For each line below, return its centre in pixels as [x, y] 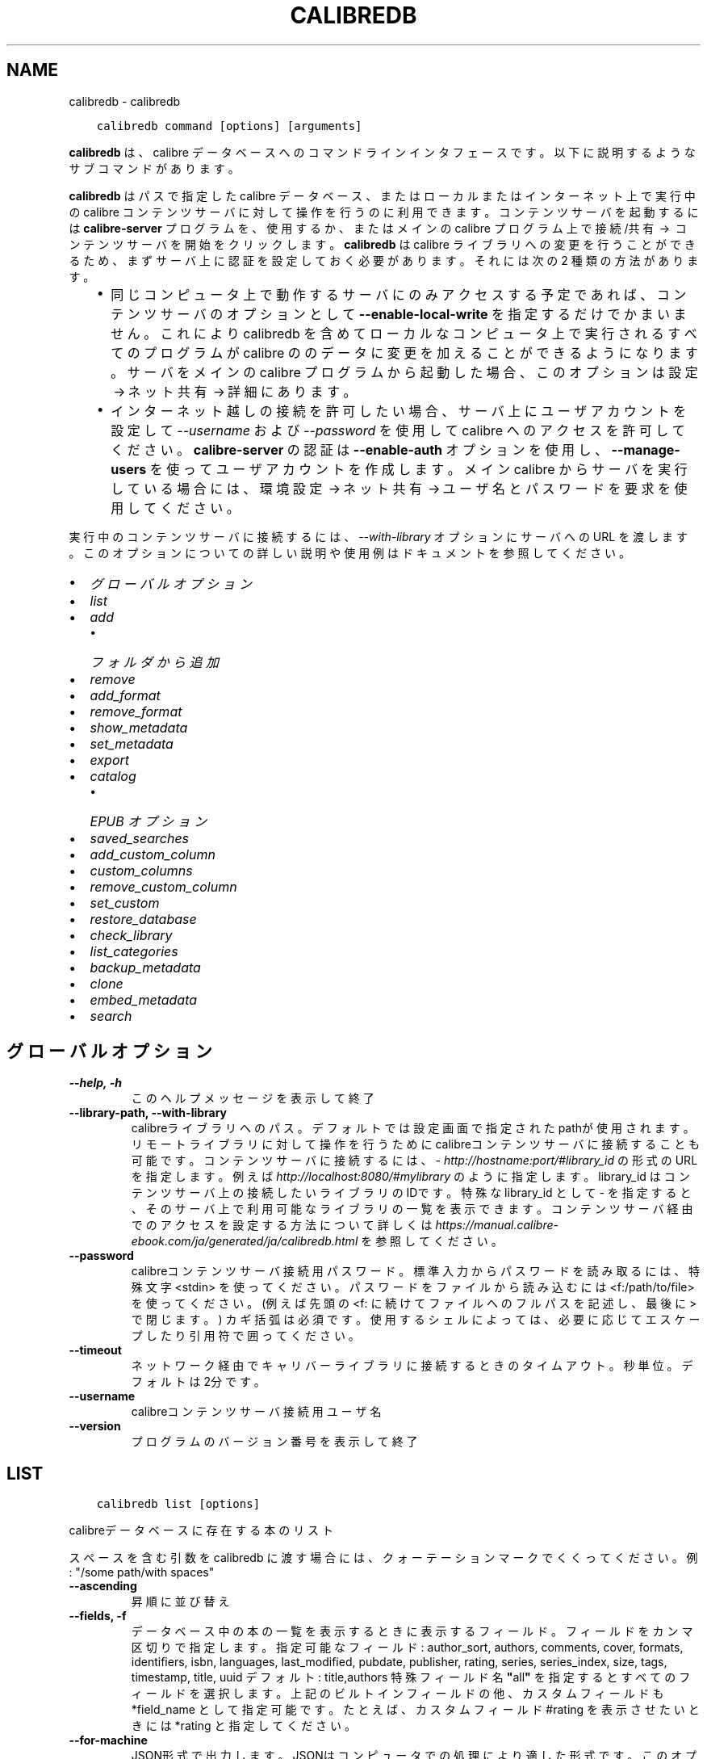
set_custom [125, 903]
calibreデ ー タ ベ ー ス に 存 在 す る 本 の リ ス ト [201, 1530]
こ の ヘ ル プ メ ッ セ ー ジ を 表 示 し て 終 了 [253, 1098]
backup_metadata [145, 967]
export [110, 760]
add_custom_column [153, 854]
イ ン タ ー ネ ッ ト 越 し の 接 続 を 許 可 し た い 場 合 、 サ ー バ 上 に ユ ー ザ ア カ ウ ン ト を [399, 411]
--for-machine [108, 1740]
